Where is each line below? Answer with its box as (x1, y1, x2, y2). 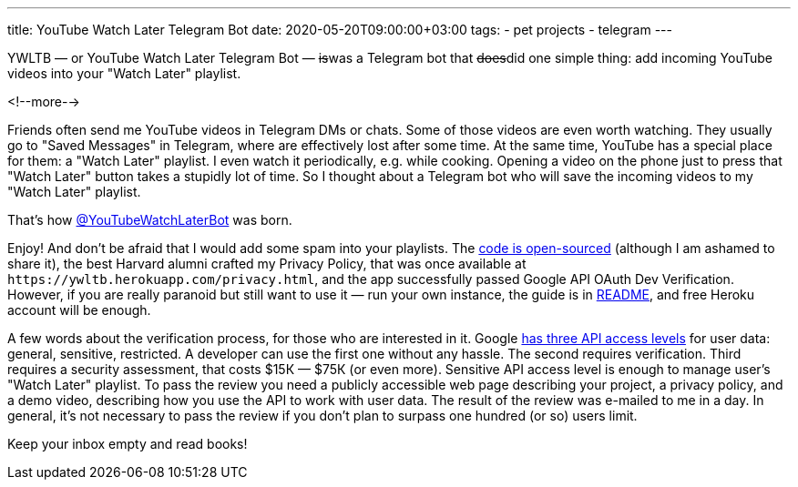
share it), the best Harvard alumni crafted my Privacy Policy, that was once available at (7, 256, 527, 271)
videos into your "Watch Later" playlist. (7, 66, 241, 81)
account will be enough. (7, 302, 151, 318)
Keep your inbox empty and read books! (7, 436, 248, 451)
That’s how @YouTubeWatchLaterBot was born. (7, 212, 292, 228)
